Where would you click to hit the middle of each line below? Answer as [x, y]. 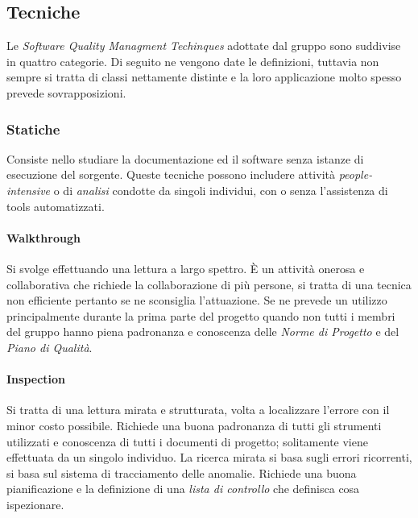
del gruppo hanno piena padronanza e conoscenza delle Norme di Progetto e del [203, 332]
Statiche [33, 128]
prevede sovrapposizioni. [66, 92]
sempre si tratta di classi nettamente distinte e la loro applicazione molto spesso [204, 77]
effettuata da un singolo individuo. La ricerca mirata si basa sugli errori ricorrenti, [209, 457]
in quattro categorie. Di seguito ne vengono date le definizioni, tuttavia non [193, 61]
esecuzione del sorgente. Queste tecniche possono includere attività [171, 174]
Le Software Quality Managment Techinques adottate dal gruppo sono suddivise [204, 46]
